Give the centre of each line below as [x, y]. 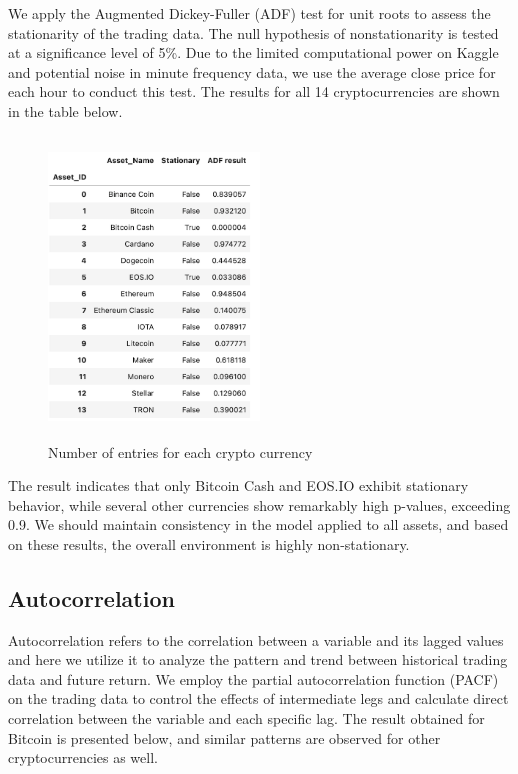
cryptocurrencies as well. [83, 757]
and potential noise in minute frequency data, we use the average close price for [252, 71]
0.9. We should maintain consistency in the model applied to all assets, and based [258, 524]
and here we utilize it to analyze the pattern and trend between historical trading [258, 659]
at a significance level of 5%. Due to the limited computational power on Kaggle [253, 52]
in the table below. [65, 110]
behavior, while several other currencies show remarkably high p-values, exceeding [259, 504]
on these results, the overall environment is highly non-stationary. [209, 543]
